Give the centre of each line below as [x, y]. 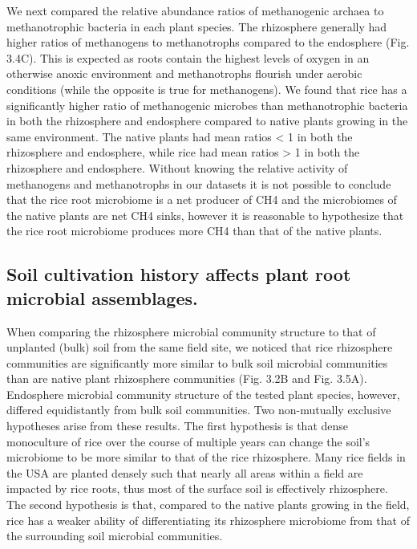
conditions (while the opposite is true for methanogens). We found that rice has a [207, 89]
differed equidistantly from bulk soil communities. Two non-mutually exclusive [199, 410]
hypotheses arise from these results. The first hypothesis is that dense [178, 426]
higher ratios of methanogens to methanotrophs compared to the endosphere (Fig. [208, 42]
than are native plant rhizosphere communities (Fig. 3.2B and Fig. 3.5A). [187, 378]
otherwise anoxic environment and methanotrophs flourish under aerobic [184, 73]
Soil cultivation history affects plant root [179, 274]
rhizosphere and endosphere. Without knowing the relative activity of [177, 167]
